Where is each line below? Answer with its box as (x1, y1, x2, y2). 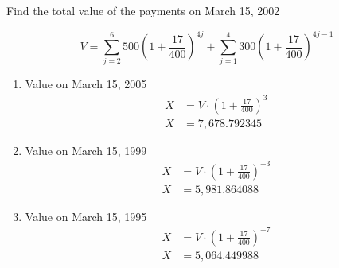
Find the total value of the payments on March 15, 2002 (6, 2, 280, 18)
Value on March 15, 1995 (25, 208, 147, 224)
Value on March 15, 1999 (25, 142, 147, 158)
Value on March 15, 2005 (25, 76, 147, 92)
